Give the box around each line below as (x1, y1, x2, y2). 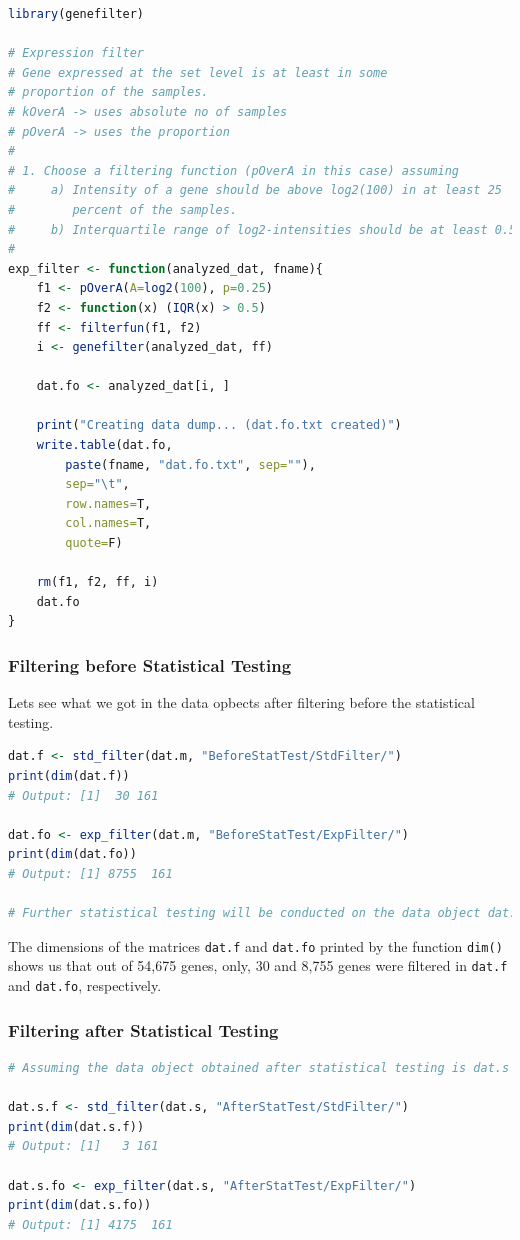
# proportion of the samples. (8, 85, 209, 100)
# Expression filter (8, 46, 145, 61)
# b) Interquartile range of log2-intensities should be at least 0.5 (8, 222, 517, 237)
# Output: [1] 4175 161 (8, 1217, 173, 1232)
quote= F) (65, 536, 123, 551)
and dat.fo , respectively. (8, 975, 162, 996)
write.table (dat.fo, (36, 438, 173, 453)
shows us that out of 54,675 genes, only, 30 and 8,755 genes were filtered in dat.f (8, 955, 508, 976)
